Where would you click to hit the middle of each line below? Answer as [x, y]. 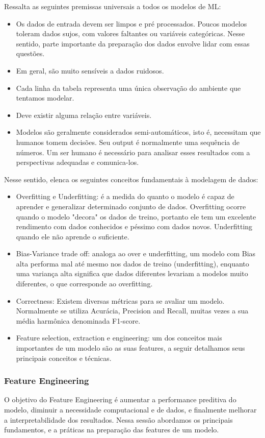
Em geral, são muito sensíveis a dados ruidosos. [90, 70]
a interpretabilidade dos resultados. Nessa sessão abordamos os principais [118, 419]
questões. [30, 53]
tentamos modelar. [45, 98]
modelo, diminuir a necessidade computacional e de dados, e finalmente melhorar [130, 410]
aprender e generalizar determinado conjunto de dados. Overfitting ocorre [131, 206]
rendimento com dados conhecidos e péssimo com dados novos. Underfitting [134, 226]
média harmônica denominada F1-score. [78, 320]
